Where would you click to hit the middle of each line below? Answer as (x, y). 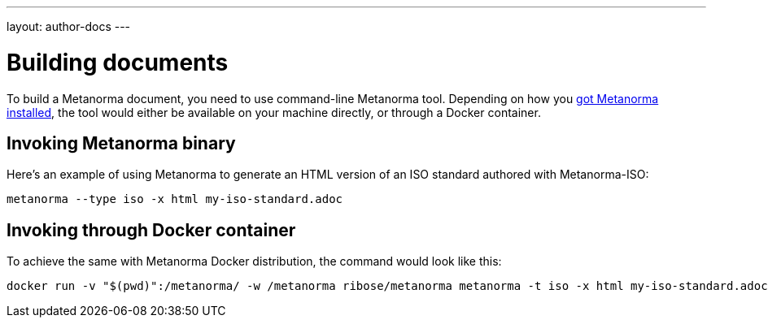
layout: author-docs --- (69, 26)
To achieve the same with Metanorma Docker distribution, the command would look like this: (254, 261)
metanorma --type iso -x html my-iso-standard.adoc (175, 199)
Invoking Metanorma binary (121, 143)
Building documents (118, 62)
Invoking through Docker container (151, 230)
